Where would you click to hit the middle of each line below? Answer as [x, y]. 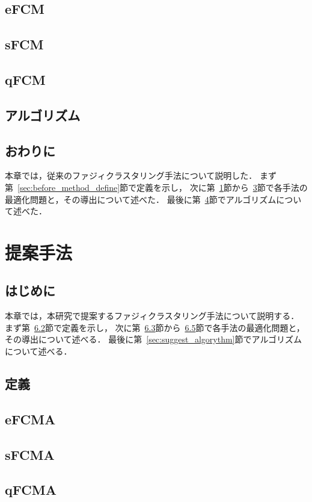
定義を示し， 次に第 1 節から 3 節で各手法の [222, 187]
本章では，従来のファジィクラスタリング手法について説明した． [131, 175]
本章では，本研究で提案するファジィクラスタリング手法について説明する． [152, 316]
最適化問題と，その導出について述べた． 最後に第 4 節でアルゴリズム [141, 199]
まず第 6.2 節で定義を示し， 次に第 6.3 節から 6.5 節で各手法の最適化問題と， [155, 327]
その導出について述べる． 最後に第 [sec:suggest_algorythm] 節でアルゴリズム [154, 339]
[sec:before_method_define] [69, 187]
